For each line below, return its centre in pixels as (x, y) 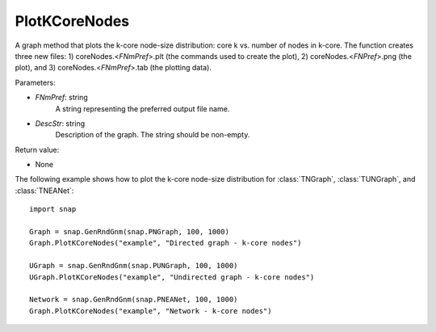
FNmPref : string (61, 98)
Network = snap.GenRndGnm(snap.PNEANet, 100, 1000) (134, 300)
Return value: (37, 149)
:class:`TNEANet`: (44, 191)
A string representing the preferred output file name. (143, 108)
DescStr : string (60, 123)
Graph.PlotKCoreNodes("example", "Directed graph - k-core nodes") (166, 243)
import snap (53, 209)
